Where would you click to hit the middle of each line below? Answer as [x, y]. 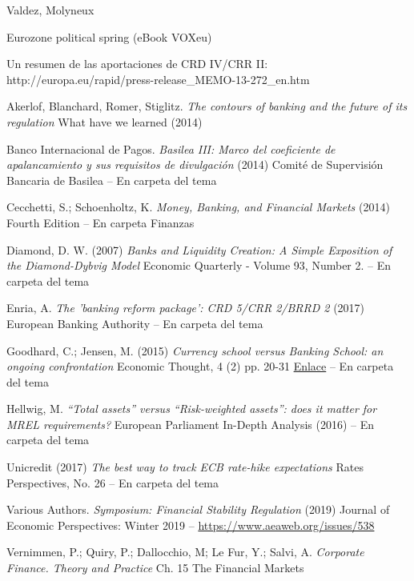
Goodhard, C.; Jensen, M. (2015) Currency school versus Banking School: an [195, 350]
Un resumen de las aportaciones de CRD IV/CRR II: [137, 64]
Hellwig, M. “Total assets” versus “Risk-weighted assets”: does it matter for [192, 409]
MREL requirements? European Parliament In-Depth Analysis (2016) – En [191, 424]
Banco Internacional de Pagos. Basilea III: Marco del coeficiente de [171, 148]
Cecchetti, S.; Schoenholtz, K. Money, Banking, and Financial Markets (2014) [198, 207]
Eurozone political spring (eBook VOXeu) [109, 36]
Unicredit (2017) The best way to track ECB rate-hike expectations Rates [185, 467]
